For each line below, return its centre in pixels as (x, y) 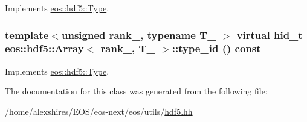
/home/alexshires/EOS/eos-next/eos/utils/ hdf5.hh (99, 111)
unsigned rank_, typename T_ (139, 35)
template (27, 35)
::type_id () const (216, 48)
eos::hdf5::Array (44, 48)
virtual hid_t (270, 35)
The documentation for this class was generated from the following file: (136, 91)
